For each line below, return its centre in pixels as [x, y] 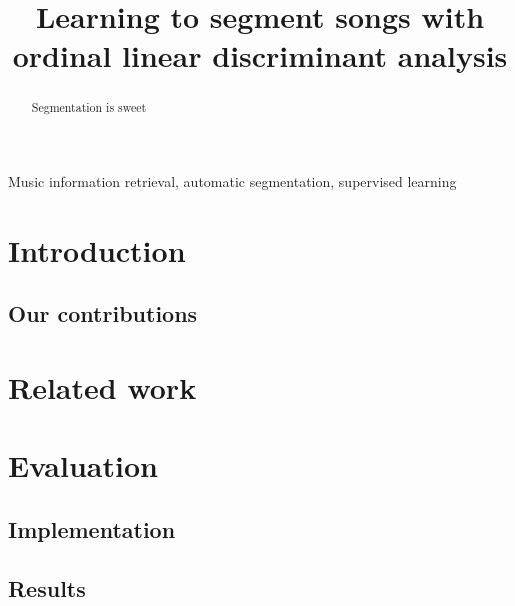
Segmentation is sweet [89, 107]
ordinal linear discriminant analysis [260, 55]
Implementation [92, 528]
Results [47, 587]
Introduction [97, 249]
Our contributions [103, 313]
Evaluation [83, 465]
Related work [102, 386]
